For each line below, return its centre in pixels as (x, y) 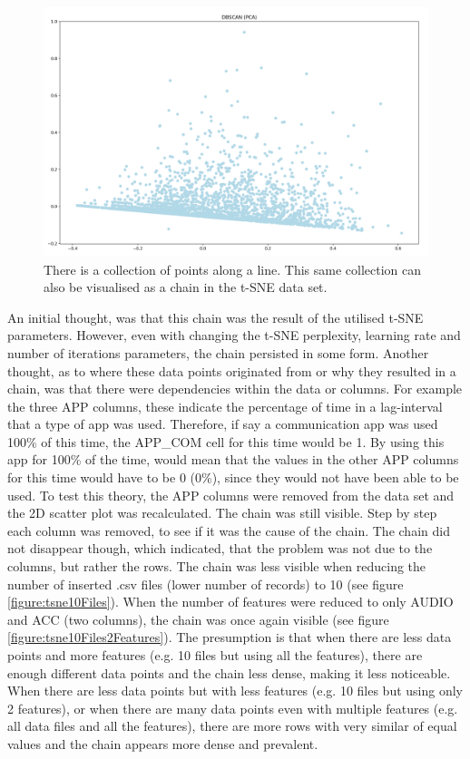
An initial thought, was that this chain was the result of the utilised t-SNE (215, 317)
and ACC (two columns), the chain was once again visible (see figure (198, 619)
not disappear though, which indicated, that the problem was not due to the (220, 548)
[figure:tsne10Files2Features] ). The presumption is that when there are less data (230, 637)
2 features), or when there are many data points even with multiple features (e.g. (233, 708)
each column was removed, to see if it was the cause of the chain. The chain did (229, 530)
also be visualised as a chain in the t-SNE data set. (186, 287)
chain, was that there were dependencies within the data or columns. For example (235, 389)
